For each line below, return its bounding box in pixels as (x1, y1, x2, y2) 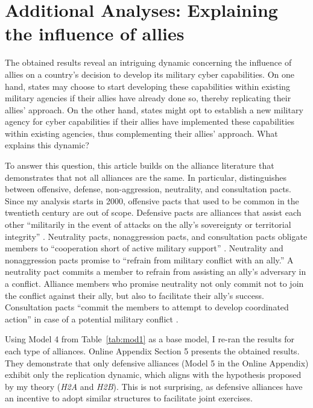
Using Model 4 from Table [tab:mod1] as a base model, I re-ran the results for (5, 333, 295, 345)
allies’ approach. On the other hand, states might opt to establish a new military (5, 103, 303, 116)
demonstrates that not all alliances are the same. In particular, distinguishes (5, 171, 286, 183)
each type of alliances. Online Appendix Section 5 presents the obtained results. (5, 344, 300, 357)
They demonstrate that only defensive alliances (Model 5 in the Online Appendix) (5, 356, 309, 369)
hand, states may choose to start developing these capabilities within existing (5, 80, 291, 92)
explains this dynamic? (5, 139, 89, 151)
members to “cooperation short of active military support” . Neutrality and (5, 242, 283, 254)
